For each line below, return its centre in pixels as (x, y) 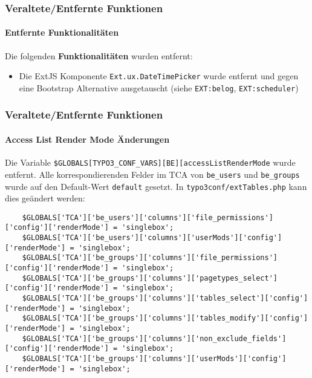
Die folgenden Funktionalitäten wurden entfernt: (99, 55)
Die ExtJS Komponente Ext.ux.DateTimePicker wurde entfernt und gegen (159, 76)
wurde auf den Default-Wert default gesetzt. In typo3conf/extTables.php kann (156, 186)
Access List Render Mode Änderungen (87, 139)
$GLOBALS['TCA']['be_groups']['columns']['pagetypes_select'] (150, 278)
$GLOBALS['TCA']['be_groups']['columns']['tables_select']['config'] (165, 298)
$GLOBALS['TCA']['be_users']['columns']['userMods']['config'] (152, 238)
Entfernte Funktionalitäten (62, 32)
